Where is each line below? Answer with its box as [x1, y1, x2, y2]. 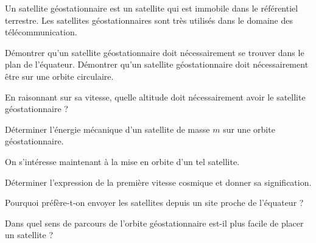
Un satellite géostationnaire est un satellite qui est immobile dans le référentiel [5, 2, 298, 14]
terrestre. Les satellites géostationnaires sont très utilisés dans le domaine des [5, 13, 293, 26]
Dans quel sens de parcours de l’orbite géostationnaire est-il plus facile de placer [5, 216, 304, 229]
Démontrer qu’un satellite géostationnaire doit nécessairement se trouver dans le [5, 46, 304, 58]
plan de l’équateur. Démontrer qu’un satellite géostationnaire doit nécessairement [5, 58, 309, 71]
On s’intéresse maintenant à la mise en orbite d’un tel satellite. [5, 155, 240, 167]
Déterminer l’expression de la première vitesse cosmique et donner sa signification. [5, 175, 312, 188]
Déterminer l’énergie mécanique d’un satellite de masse [5, 122, 210, 135]
